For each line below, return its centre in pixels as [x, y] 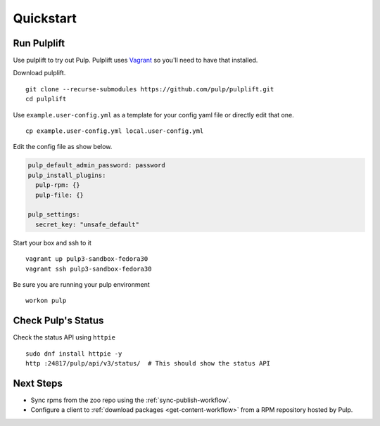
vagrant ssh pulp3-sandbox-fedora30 [89, 269]
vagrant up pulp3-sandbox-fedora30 [87, 259]
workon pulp [46, 301]
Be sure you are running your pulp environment [82, 284]
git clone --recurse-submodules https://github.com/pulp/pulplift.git [150, 89]
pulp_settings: [54, 215]
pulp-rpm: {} [58, 185]
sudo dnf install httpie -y [74, 354]
